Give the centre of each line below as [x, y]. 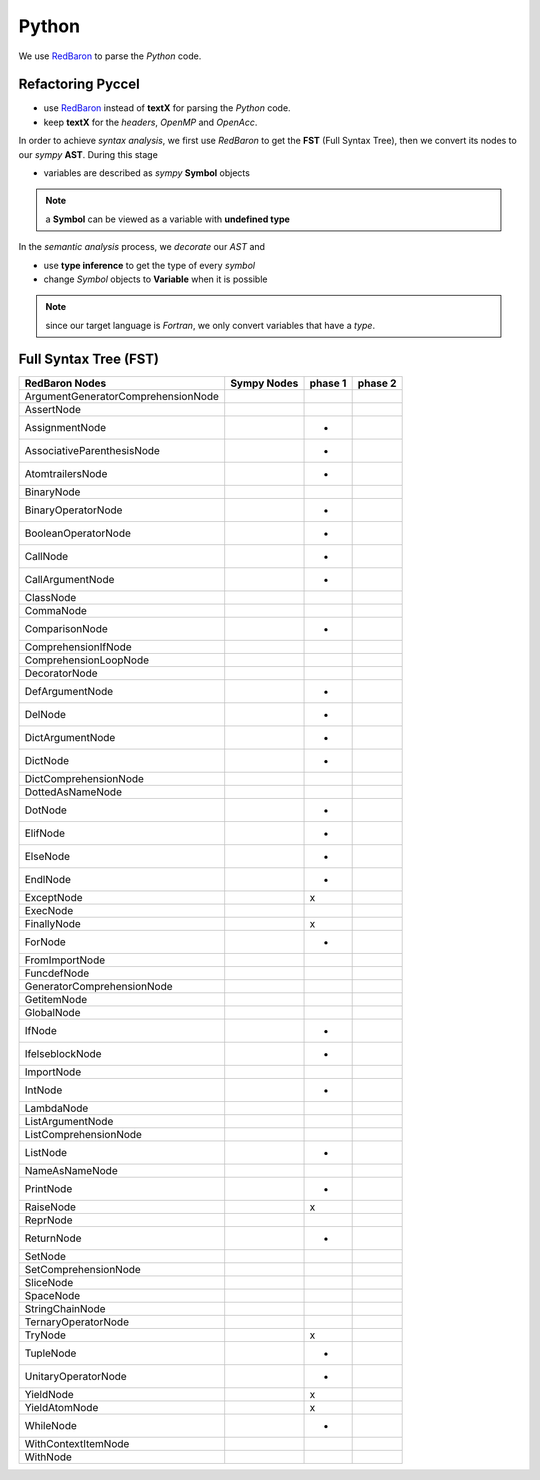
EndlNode [48, 879]
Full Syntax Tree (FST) [89, 358]
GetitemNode [56, 999]
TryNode [45, 1335]
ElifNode [44, 833]
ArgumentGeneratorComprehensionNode [122, 396]
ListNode [46, 1152]
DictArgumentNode [70, 737]
